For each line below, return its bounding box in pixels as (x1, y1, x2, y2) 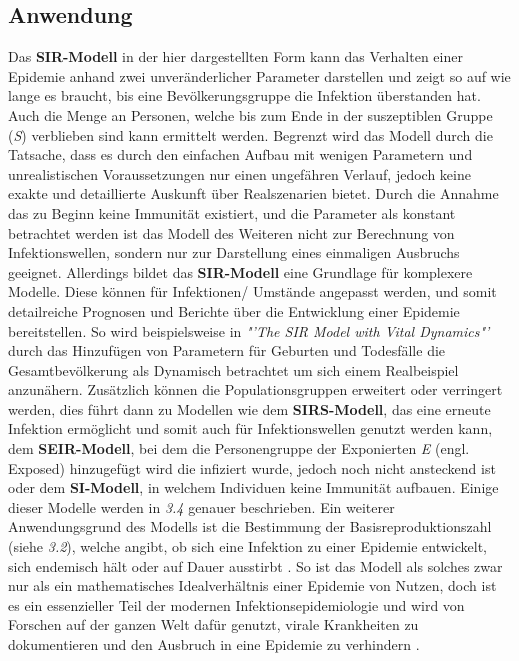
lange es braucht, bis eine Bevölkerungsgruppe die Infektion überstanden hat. (8, 85, 481, 106)
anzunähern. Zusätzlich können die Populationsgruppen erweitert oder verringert (8, 379, 503, 400)
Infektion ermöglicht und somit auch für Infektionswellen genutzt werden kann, (8, 418, 493, 439)
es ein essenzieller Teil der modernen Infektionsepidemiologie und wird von (8, 594, 465, 615)
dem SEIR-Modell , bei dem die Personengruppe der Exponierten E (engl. (8, 438, 470, 459)
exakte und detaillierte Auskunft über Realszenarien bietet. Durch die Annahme (8, 183, 499, 204)
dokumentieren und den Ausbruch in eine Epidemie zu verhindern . (8, 634, 420, 655)
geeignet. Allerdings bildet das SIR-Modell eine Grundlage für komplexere (8, 261, 473, 282)
